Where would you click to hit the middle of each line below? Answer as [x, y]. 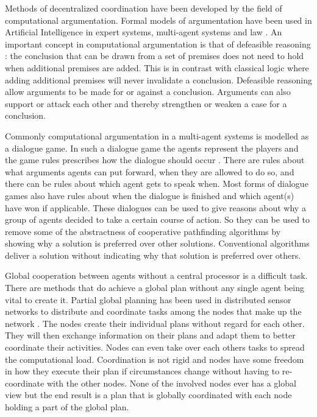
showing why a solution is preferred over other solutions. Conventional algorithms [157, 243]
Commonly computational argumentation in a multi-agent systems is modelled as [157, 135]
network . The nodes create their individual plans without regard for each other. [155, 323]
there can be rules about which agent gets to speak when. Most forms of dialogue [157, 184]
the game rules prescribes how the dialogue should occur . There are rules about [155, 160]
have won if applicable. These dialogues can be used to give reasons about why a [155, 207]
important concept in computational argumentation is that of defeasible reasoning [158, 44]
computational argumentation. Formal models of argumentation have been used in [158, 20]
